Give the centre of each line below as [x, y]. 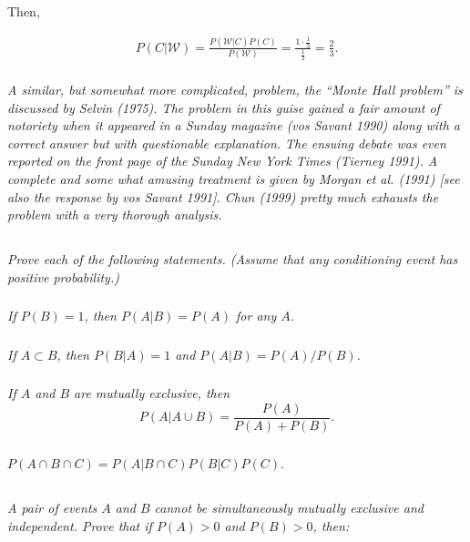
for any [256, 316]
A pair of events [52, 507]
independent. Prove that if [80, 525]
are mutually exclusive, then [152, 393]
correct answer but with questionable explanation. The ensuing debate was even [227, 143]
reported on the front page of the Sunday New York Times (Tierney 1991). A [223, 161]
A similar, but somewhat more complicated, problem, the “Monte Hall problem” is [235, 90]
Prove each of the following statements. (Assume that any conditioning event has [233, 259]
